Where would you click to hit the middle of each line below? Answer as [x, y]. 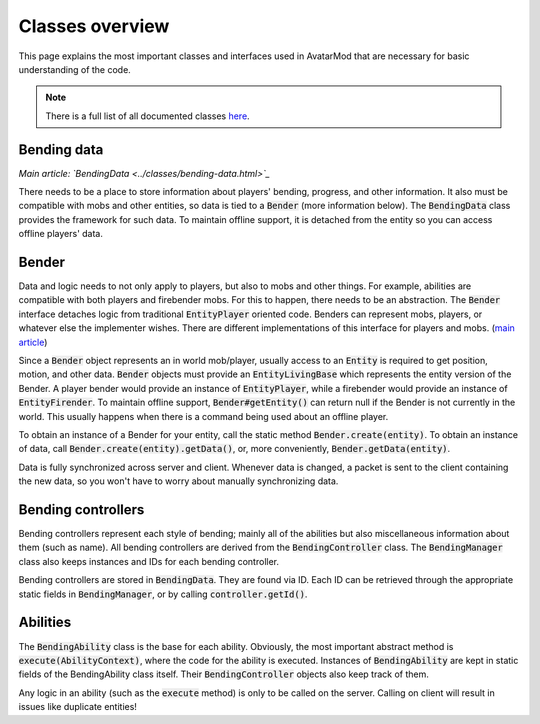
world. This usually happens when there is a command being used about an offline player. [203, 416]
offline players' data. [61, 234]
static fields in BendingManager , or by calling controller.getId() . [163, 594]
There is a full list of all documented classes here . [147, 116]
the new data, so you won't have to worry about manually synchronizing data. [178, 481]
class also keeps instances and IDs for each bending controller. [149, 561]
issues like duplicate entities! [77, 707]
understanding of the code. [75, 69]
